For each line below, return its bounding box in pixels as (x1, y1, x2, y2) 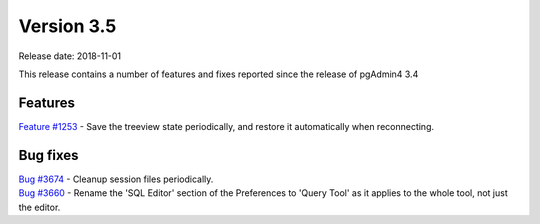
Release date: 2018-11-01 (18, 50, 122, 62)
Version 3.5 (18, 15, 117, 37)
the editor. (18, 201, 61, 213)
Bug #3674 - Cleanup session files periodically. (18, 173, 214, 185)
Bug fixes (18, 146, 79, 164)
